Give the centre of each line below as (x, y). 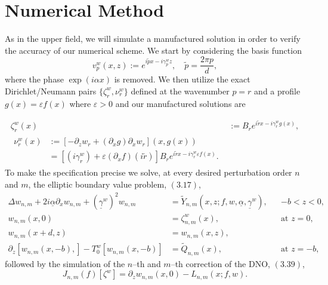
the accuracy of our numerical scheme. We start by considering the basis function (153, 50)
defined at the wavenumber (180, 91)
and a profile (277, 91)
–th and (147, 263)
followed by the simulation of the (65, 263)
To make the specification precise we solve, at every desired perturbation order (148, 172)
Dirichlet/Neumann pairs (51, 91)
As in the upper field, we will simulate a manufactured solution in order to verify (153, 39)
